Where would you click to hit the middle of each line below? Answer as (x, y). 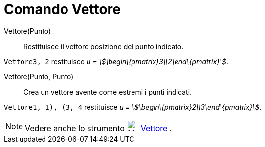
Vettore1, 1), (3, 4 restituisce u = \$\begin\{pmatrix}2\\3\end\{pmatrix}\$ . (133, 107)
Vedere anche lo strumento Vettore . (99, 128)
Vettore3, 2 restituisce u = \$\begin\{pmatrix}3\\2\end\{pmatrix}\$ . (116, 61)
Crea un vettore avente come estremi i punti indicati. (108, 92)
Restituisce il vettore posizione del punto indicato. (104, 46)
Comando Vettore (62, 9)
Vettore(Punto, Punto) (39, 76)
